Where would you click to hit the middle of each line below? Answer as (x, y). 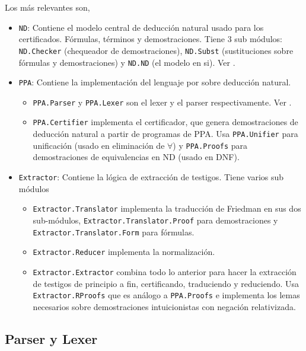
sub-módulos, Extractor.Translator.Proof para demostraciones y (155, 220)
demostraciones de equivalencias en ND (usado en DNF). (136, 157)
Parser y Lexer (51, 338)
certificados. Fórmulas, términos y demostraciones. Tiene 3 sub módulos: (150, 39)
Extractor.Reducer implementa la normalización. (124, 252)
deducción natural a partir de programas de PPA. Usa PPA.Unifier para (165, 134)
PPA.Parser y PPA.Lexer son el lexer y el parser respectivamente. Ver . (162, 102)
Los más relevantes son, (47, 7)
